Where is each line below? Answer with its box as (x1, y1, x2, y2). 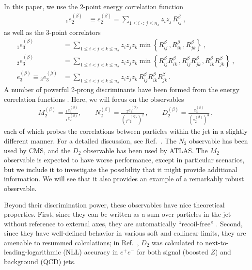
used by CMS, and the (4, 145, 71, 155)
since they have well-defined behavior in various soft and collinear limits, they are (4, 228, 246, 238)
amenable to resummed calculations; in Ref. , (4, 237, 139, 247)
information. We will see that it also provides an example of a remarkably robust (4, 174, 244, 184)
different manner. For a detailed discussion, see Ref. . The (4, 135, 176, 145)
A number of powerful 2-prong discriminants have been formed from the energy (4, 84, 240, 95)
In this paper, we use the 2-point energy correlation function (4, 1, 184, 11)
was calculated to (152, 237, 203, 247)
